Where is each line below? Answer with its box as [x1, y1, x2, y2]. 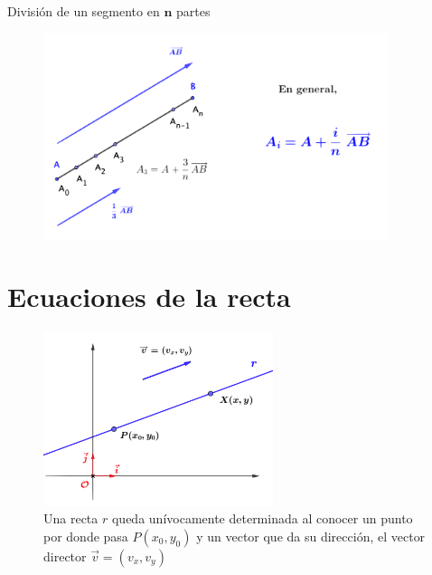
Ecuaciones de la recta [7, 278, 291, 315]
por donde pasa [43, 526, 128, 545]
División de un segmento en [7, 2, 160, 20]
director [43, 546, 87, 565]
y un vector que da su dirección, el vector [196, 526, 426, 545]
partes [176, 2, 211, 20]
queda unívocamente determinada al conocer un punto [111, 509, 413, 528]
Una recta [43, 509, 99, 528]
